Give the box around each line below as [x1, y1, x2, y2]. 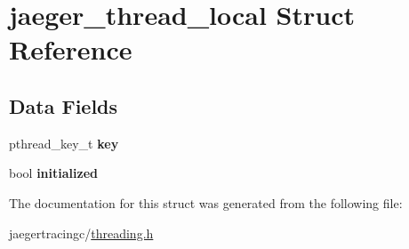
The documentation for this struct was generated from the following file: [9, 193, 403, 212]
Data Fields [9, 92, 118, 119]
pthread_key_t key [9, 133, 119, 152]
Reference [9, 31, 132, 68]
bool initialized [9, 164, 98, 182]
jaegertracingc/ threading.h [9, 223, 154, 242]
